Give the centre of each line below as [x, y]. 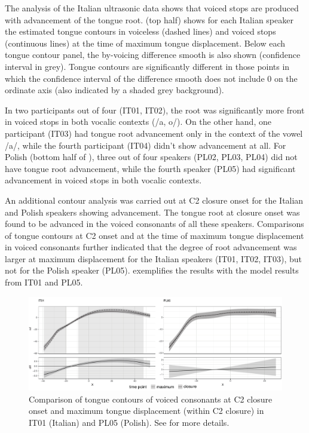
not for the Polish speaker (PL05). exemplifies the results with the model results [152, 270]
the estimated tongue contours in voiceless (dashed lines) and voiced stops [140, 31]
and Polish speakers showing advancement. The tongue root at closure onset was [152, 212]
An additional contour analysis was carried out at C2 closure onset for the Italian [154, 200]
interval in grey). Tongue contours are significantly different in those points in [147, 66]
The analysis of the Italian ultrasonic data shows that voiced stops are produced [152, 8]
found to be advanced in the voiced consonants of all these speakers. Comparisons [154, 224]
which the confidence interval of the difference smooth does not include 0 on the [151, 78]
